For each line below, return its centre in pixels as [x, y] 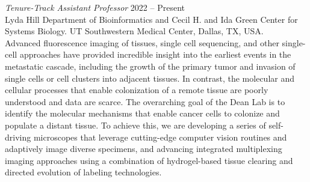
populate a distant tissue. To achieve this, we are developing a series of [135, 125]
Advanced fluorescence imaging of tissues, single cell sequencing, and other [142, 42]
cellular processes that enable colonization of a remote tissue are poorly [137, 90]
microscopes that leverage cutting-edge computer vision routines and [160, 137]
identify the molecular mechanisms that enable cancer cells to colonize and [142, 113]
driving [18, 137]
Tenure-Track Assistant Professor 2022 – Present [95, 7]
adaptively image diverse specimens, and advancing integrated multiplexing [144, 149]
